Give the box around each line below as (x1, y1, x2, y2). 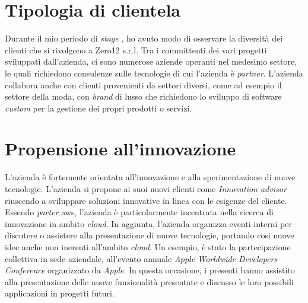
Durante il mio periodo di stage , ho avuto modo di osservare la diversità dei (5, 32, 283, 44)
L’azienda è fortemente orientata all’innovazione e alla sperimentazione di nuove (5, 171, 296, 183)
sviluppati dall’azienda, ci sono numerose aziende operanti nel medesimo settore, (5, 55, 297, 68)
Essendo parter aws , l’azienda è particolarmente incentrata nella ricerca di (5, 206, 274, 218)
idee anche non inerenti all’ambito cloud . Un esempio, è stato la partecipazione (5, 240, 291, 253)
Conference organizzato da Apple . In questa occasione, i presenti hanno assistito (5, 264, 295, 276)
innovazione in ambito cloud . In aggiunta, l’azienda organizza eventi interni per (5, 217, 292, 229)
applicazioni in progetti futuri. (5, 287, 115, 299)
